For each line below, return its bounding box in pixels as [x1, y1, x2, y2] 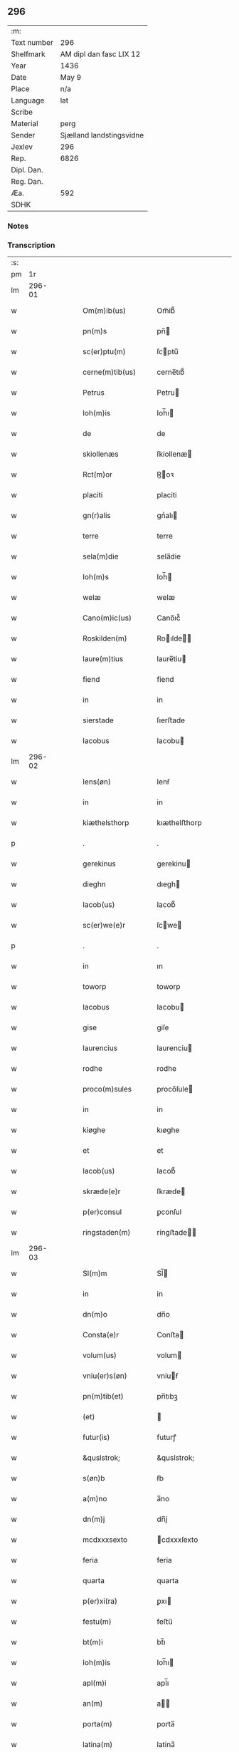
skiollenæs [83, 449, 119, 459]
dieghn [83, 879, 107, 889]
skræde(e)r [83, 1186, 121, 1196]
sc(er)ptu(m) [83, 347, 126, 357]
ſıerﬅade [156, 715, 186, 725]
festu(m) [83, 1617, 112, 1627]
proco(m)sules [83, 1084, 132, 1094]
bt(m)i [83, 1637, 103, 1647]
